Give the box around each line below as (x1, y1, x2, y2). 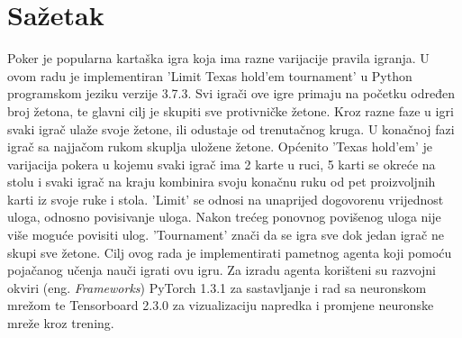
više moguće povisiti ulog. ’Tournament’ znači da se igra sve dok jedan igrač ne (7, 225, 444, 244)
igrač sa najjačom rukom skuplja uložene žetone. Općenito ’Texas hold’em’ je (7, 137, 433, 156)
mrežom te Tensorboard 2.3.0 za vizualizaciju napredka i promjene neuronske (7, 296, 434, 315)
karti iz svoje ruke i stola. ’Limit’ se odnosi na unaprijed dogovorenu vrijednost (7, 189, 444, 208)
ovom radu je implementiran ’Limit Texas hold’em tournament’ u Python (7, 66, 412, 85)
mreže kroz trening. (7, 314, 114, 333)
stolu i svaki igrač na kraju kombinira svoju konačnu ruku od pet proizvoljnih (7, 172, 436, 191)
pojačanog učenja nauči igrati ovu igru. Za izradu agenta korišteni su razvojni (7, 260, 437, 279)
